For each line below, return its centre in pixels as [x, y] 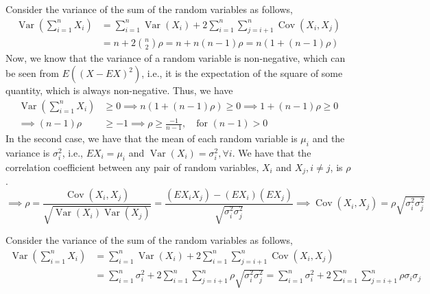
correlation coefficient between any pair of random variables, [132, 167]
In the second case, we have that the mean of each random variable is [152, 138]
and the [329, 138]
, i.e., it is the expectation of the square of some [242, 73]
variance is [28, 152]
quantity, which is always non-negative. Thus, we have [119, 90]
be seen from [32, 73]
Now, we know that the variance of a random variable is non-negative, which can [176, 58]
